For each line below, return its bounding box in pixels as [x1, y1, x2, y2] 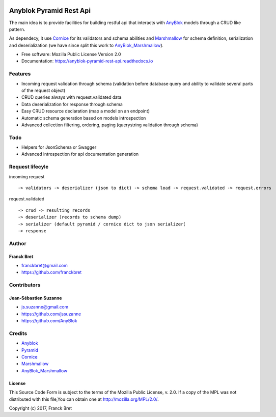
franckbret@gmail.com [21, 262, 68, 268]
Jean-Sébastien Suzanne [9, 295, 62, 301]
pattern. [9, 26, 26, 32]
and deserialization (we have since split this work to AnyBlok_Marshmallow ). [9, 42, 164, 48]
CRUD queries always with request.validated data [21, 94, 122, 100]
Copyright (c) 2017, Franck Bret [9, 405, 72, 411]
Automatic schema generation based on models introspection [21, 115, 146, 121]
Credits [9, 330, 27, 336]
